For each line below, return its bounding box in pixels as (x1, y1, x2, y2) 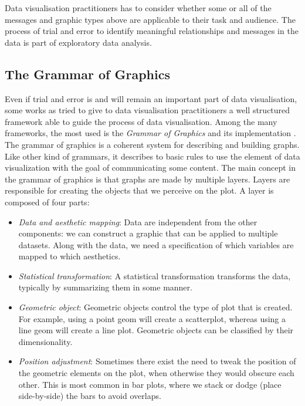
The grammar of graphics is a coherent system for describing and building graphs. (5, 138, 300, 150)
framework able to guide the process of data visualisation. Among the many (5, 115, 277, 127)
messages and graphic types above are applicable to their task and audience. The (5, 13, 296, 25)
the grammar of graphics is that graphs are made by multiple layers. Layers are (5, 172, 290, 185)
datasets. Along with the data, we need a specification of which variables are (18, 238, 294, 251)
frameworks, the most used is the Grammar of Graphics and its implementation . (5, 127, 296, 139)
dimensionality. (18, 335, 73, 347)
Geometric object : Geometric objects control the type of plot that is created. (18, 301, 293, 313)
